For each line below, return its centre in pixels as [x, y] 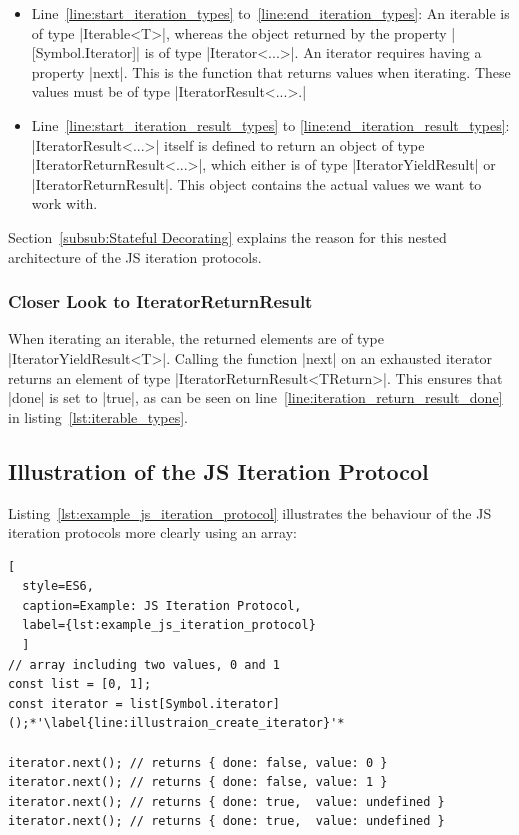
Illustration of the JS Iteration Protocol [218, 470]
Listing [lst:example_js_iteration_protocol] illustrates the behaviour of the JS [250, 512]
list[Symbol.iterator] [205, 703]
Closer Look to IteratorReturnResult [160, 301]
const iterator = [65, 703]
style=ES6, [58, 586]
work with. [64, 203]
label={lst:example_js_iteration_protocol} [169, 625]
